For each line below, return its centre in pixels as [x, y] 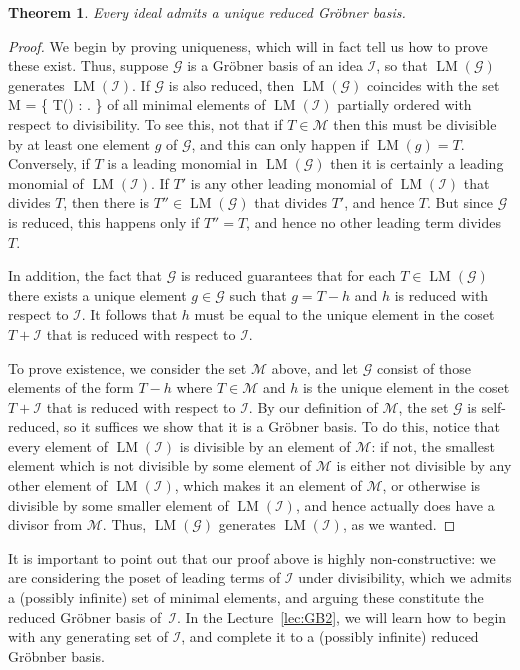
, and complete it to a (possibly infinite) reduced [330, 636]
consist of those [423, 367]
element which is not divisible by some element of [160, 465]
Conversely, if [49, 163]
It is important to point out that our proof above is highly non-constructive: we [252, 557]
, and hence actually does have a [395, 504]
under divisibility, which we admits [405, 577]
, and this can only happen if [280, 143]
